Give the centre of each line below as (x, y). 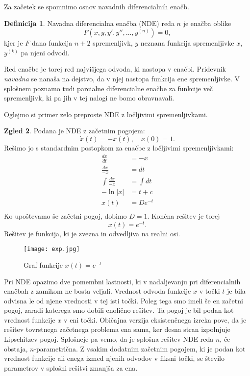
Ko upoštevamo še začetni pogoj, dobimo (65, 216)
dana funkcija (52, 43)
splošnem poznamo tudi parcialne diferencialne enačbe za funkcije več (109, 88)
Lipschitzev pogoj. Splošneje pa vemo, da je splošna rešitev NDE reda (109, 339)
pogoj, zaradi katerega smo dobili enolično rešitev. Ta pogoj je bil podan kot (119, 310)
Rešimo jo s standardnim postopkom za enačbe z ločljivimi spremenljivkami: (119, 147)
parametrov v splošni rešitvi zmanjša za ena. (71, 367)
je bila (236, 291)
